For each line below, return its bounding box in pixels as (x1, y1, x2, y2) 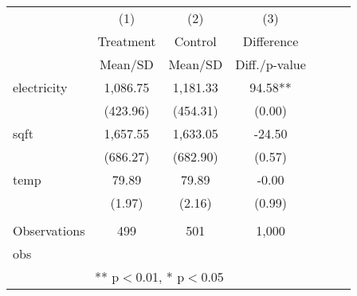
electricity (13, 78, 68, 96)
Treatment (97, 32, 156, 50)
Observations (13, 221, 85, 240)
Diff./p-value (235, 55, 306, 73)
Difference (242, 32, 299, 50)
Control (174, 32, 217, 50)
